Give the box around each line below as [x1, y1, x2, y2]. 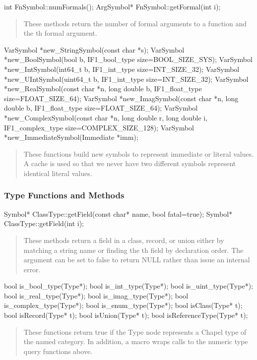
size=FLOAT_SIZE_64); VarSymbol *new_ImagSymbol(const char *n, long [4, 93, 239, 103]
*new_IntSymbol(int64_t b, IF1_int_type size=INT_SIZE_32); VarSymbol [4, 63, 240, 74]
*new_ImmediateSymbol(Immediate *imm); [4, 132, 138, 142]
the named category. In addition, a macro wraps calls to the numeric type [23, 336, 248, 347]
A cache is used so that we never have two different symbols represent [23, 158, 236, 169]
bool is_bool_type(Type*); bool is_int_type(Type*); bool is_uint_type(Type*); [4, 281, 253, 291]
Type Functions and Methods [4, 189, 125, 201]
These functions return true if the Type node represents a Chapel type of [23, 326, 247, 337]
